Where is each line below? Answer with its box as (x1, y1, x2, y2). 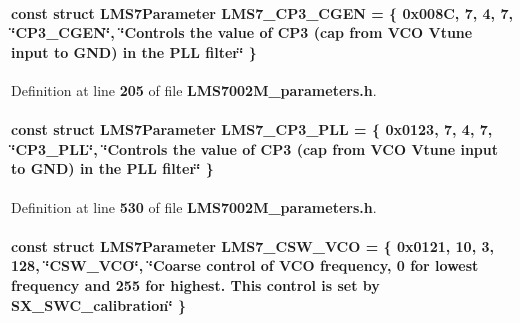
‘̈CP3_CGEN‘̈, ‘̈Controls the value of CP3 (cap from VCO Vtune (11, 22, 473, 43)
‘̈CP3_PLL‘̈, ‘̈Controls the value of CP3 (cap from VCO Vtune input (11, 138, 499, 159)
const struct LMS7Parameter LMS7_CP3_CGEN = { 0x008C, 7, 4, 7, (11, 2, 513, 23)
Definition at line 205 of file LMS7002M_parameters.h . (11, 79, 377, 100)
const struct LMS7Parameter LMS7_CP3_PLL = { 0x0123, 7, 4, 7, (11, 119, 493, 140)
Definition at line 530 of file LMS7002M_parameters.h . (11, 196, 377, 217)
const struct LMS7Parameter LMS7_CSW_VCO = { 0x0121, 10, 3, (11, 235, 495, 256)
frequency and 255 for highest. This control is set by (11, 274, 380, 295)
